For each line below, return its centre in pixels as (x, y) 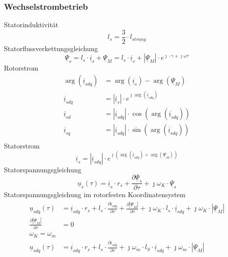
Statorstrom (22, 145)
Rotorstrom (21, 68)
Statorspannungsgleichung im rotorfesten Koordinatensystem (95, 194)
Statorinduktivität (31, 25)
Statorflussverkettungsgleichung (51, 48)
